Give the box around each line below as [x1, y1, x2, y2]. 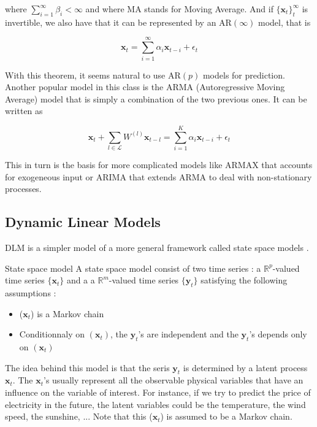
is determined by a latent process [183, 361, 308, 374]
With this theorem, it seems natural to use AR [5, 68, 181, 81]
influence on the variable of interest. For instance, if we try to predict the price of [5, 385, 311, 398]
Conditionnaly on [19, 328, 85, 340]
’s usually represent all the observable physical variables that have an [43, 374, 304, 387]
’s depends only [249, 328, 307, 340]
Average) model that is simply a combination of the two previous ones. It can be [5, 92, 307, 105]
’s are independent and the [138, 328, 239, 340]
